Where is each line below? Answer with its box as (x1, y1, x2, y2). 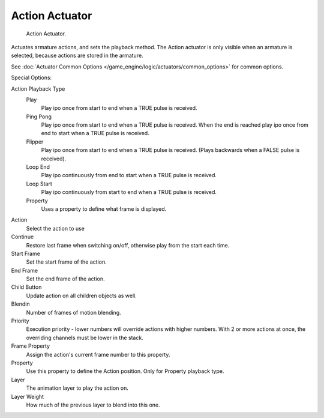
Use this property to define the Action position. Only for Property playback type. (26, 368, 224, 375)
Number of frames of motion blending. (26, 309, 121, 316)
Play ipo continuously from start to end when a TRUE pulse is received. (41, 189, 217, 196)
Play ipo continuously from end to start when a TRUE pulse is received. (41, 172, 217, 179)
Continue (11, 233, 34, 240)
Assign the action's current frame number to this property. (26, 351, 170, 358)
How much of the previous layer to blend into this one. (26, 401, 160, 408)
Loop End (26, 163, 50, 171)
